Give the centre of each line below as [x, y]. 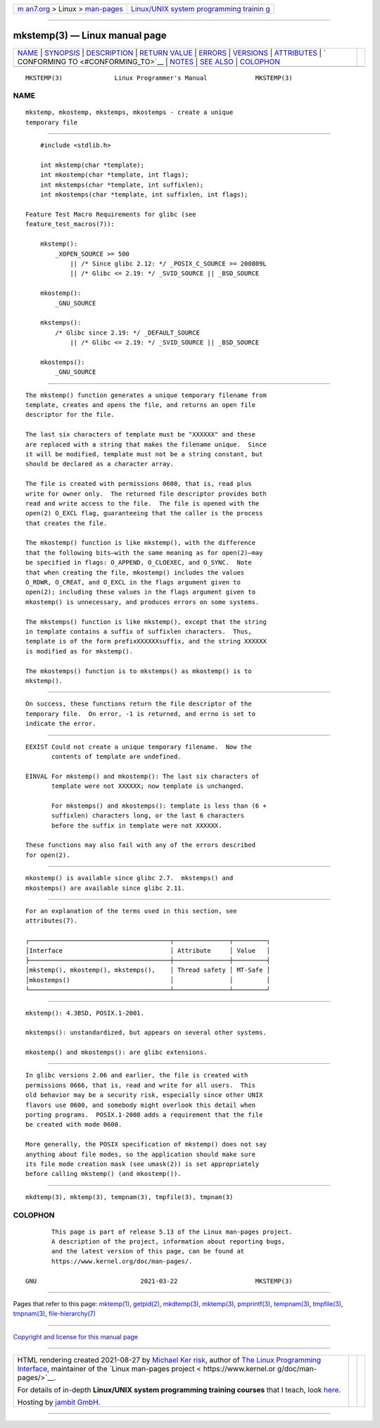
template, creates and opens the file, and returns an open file [141, 405]
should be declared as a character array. [100, 464]
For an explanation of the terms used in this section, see [131, 911]
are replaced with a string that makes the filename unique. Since [146, 444]
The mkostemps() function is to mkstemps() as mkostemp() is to [139, 671]
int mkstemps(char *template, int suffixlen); [122, 184]
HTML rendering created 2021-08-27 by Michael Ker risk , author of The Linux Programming [169, 1360]
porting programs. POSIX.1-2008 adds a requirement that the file [144, 1115]
